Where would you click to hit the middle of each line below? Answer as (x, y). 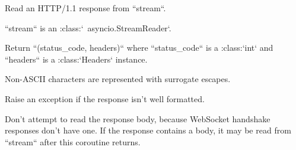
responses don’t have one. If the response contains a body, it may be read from (148, 130)
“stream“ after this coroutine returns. (73, 141)
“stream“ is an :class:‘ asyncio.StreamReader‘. (88, 27)
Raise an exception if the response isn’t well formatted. (105, 98)
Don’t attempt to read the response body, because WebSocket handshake (138, 118)
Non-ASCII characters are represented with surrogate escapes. (118, 79)
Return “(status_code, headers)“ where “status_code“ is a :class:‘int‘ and (139, 48)
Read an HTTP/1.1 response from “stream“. (85, 8)
